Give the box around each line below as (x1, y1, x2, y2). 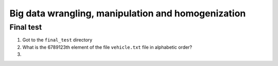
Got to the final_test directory (22, 37, 93, 43)
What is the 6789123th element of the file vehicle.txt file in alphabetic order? (22, 44, 193, 50)
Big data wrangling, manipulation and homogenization (9, 8, 246, 19)
